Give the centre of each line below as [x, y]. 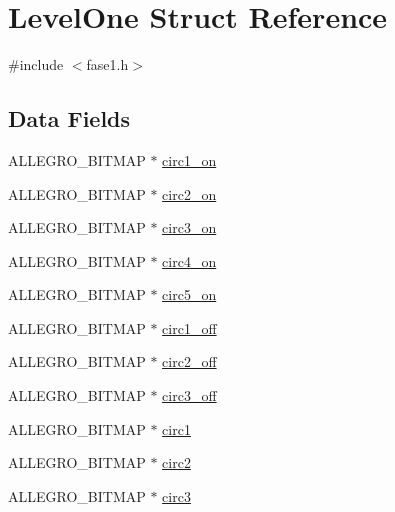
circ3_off [189, 395]
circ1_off [189, 327]
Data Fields [69, 118]
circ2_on [189, 193]
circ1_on [189, 159]
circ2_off [189, 361]
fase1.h [107, 64]
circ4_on [189, 260]
